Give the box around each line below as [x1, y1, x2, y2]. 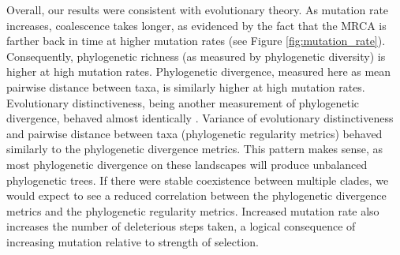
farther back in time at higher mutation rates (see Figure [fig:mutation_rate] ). [6, 32, 386, 49]
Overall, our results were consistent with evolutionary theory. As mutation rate [6, 2, 389, 17]
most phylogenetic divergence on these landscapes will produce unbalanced [6, 156, 368, 172]
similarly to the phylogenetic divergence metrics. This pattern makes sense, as [6, 141, 383, 157]
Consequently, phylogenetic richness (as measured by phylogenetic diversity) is [6, 47, 386, 64]
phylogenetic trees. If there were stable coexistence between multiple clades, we [6, 171, 389, 188]
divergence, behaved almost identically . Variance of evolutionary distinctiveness [6, 110, 394, 126]
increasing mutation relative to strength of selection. [6, 233, 260, 249]
